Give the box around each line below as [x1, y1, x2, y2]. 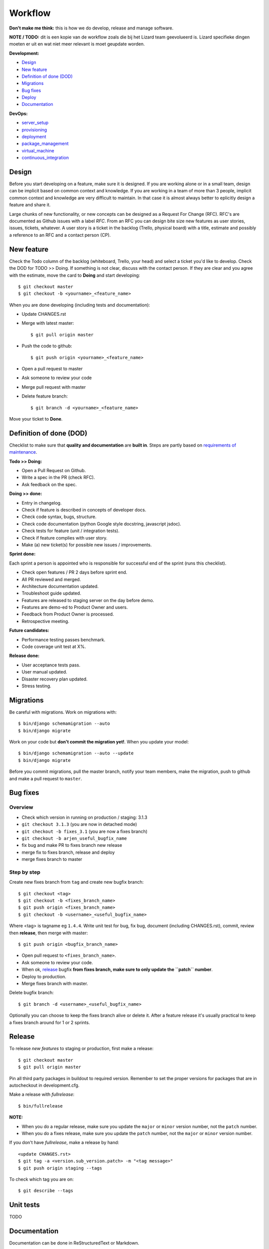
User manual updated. [21, 669, 67, 675]
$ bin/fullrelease [18, 1103, 63, 1109]
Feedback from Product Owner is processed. [21, 611, 114, 617]
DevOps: [9, 110, 28, 116]
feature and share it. [9, 202, 51, 208]
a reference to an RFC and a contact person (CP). [9, 232, 111, 238]
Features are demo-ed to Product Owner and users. [21, 605, 128, 611]
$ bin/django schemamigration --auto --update [18, 750, 134, 756]
